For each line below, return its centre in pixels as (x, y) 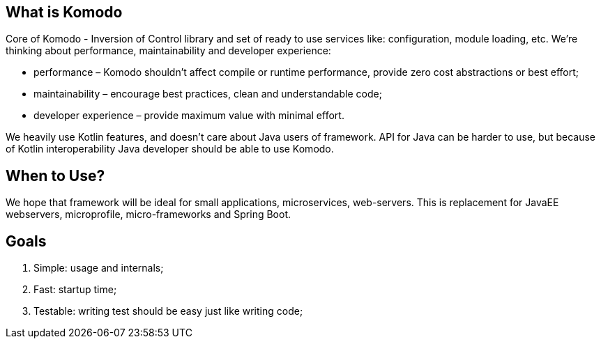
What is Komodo (64, 12)
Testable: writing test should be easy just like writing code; (168, 311)
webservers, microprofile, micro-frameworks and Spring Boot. (149, 214)
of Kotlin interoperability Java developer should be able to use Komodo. (170, 149)
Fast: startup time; (75, 290)
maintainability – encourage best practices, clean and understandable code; (208, 94)
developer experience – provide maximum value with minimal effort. (189, 116)
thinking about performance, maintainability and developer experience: (168, 51)
